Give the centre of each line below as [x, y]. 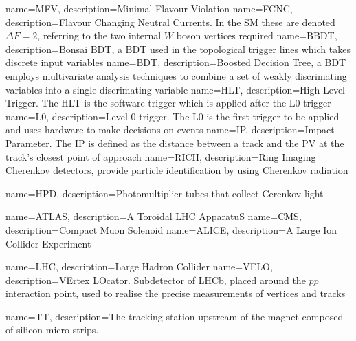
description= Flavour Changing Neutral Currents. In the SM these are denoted [170, 22]
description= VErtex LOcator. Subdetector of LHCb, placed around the [156, 279]
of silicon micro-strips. [52, 330]
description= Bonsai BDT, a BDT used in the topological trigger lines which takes [178, 48]
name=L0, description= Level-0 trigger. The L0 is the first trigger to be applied [173, 116]
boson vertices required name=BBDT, [257, 35]
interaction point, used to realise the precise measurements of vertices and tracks [176, 293]
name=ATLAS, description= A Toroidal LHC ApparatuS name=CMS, [154, 216]
